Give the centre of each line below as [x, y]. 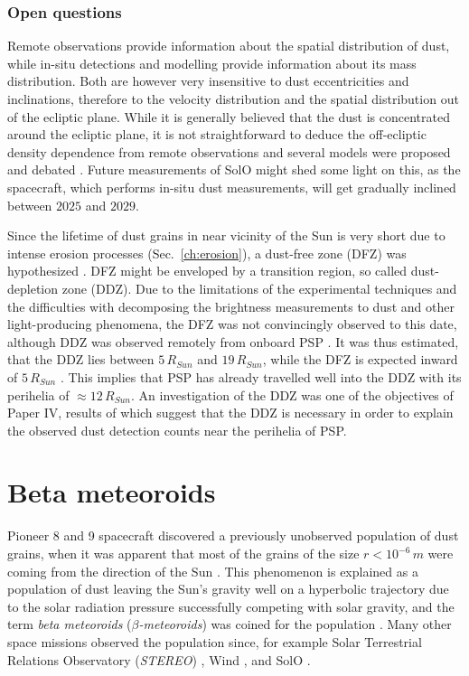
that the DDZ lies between [81, 359]
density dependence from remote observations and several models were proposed [229, 151]
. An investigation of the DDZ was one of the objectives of [292, 394]
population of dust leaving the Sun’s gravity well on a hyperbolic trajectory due [228, 589]
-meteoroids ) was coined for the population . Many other [295, 624]
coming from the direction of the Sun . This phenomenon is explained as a [213, 571]
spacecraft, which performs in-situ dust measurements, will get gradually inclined [232, 187]
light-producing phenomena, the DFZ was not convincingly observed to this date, [232, 324]
